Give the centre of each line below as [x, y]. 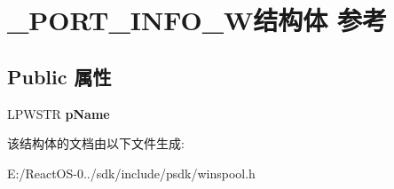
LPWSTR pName [59, 113]
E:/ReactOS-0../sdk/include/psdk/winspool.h [131, 173]
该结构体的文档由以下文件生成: [96, 143]
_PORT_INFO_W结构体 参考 [197, 20]
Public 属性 [59, 76]
